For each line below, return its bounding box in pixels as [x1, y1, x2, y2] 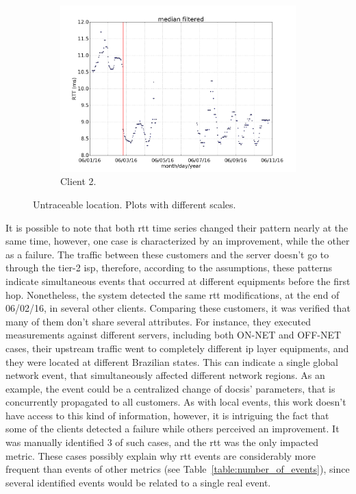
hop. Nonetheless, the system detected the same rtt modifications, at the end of [5, 287, 340, 301]
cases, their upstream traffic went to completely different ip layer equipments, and [5, 341, 349, 355]
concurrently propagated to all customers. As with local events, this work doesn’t [5, 395, 346, 409]
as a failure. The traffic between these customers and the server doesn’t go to [5, 247, 329, 261]
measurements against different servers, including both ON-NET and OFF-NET [5, 328, 342, 342]
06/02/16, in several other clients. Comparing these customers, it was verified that [5, 301, 351, 315]
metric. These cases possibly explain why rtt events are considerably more [5, 448, 316, 462]
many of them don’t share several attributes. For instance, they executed [5, 314, 311, 328]
